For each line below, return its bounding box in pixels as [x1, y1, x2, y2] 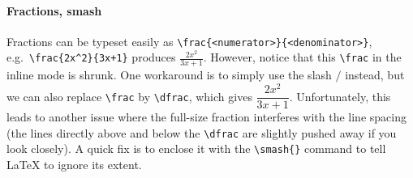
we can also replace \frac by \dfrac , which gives [6, 87, 252, 104]
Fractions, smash [6, 2, 102, 19]
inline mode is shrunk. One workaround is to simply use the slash [6, 66, 332, 83]
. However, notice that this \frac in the [203, 49, 402, 66]
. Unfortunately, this [289, 87, 391, 104]
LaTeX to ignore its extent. [6, 155, 142, 172]
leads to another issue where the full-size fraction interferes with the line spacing [6, 108, 407, 125]
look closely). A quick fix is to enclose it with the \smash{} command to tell [6, 140, 386, 157]
